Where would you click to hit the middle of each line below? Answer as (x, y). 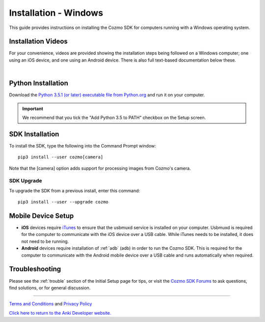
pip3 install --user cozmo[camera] (61, 157)
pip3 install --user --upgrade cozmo (63, 202)
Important (33, 109)
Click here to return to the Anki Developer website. (60, 313)
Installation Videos (39, 42)
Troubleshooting (35, 269)
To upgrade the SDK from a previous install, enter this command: (75, 190)
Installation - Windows (56, 13)
